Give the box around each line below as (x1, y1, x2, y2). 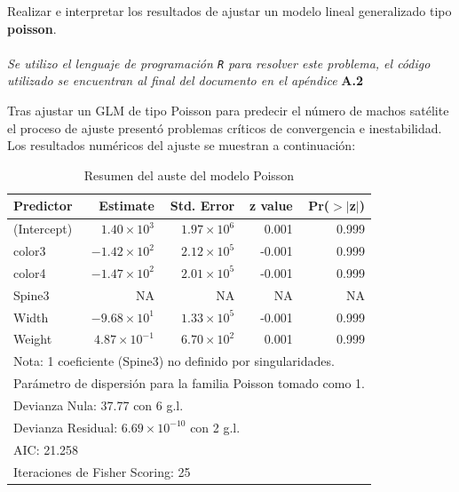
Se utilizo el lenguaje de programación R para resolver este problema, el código (7, 53, 431, 72)
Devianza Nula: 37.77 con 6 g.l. (13, 396, 184, 414)
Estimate (99, 196, 154, 215)
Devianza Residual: (13, 417, 118, 436)
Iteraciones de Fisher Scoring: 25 (13, 462, 191, 480)
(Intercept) (13, 219, 73, 238)
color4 (13, 263, 46, 282)
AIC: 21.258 (13, 440, 79, 458)
